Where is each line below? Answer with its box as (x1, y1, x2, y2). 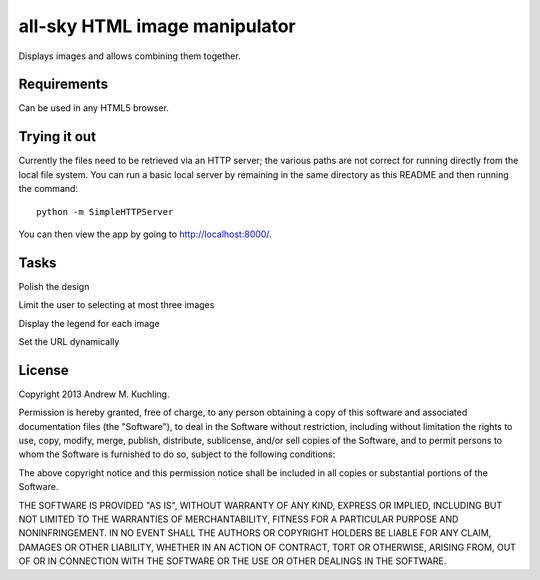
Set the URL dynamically (18, 336, 120, 347)
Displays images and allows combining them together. (18, 50, 241, 62)
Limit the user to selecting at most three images (18, 299, 215, 311)
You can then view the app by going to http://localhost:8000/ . (18, 228, 272, 240)
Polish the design (18, 280, 90, 292)
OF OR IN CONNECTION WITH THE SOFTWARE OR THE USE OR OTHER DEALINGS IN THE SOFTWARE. (18, 555, 447, 567)
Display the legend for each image (18, 317, 160, 329)
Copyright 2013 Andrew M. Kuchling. (18, 388, 170, 400)
